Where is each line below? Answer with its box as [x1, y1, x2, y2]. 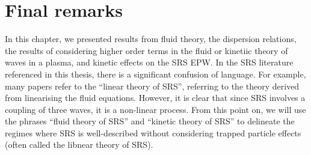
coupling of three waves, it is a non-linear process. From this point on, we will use [5, 103, 306, 115]
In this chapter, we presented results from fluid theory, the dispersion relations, [5, 32, 297, 45]
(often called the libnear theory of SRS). [5, 138, 153, 151]
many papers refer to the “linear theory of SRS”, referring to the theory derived [5, 79, 300, 92]
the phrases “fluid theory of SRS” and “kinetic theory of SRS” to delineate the [5, 115, 295, 127]
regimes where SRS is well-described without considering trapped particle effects [5, 126, 301, 139]
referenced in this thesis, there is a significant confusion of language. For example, [5, 67, 306, 80]
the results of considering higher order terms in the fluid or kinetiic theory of [5, 44, 288, 56]
